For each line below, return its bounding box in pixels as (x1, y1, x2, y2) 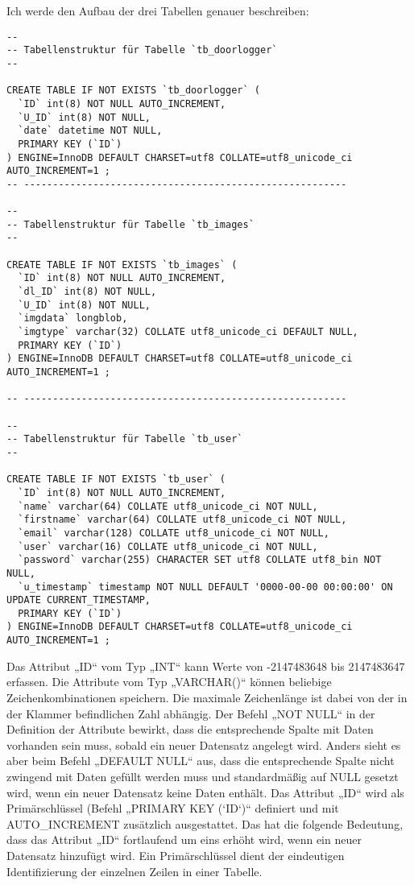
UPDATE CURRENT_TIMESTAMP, (6, 594, 151, 606)
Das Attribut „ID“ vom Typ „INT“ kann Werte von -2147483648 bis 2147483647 (6, 657, 405, 674)
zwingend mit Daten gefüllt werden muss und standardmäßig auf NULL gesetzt (6, 767, 399, 784)
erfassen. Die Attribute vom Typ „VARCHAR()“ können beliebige (6, 673, 332, 690)
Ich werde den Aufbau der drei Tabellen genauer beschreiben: (6, 2, 309, 19)
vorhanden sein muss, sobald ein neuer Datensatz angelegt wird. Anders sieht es (6, 736, 401, 753)
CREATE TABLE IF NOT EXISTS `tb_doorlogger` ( (6, 85, 260, 97)
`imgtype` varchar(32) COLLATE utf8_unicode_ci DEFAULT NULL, (18, 326, 358, 338)
